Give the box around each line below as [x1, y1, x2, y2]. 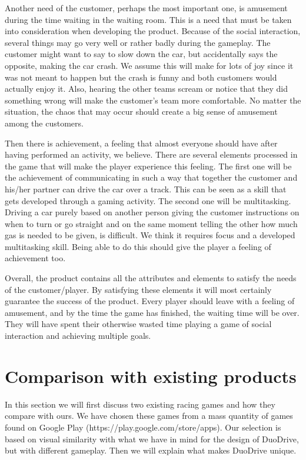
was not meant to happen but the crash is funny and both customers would [5, 71, 277, 83]
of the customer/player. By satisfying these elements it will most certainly [5, 283, 272, 295]
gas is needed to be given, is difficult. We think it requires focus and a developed [5, 229, 295, 241]
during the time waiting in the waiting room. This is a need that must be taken [5, 13, 292, 25]
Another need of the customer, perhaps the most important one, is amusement [5, 2, 288, 14]
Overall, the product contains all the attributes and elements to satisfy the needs [5, 272, 297, 284]
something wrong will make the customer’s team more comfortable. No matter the [5, 94, 301, 106]
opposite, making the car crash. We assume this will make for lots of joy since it [5, 59, 294, 71]
